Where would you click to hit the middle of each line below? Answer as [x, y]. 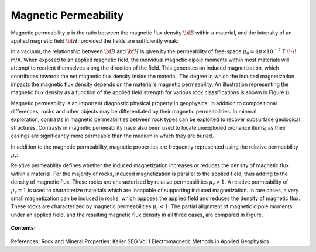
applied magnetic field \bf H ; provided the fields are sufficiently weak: [95, 40]
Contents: [23, 228]
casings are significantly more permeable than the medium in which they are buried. [112, 136]
